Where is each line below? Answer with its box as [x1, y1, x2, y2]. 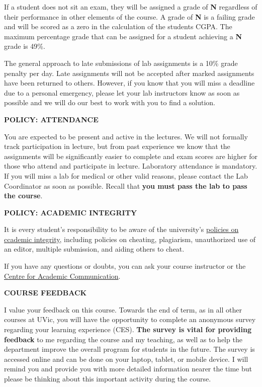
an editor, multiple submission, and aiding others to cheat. [4, 244, 185, 254]
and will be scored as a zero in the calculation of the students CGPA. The [4, 21, 232, 32]
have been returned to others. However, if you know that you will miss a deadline [4, 78, 255, 88]
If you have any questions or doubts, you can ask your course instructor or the [4, 261, 246, 271]
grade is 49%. [4, 41, 45, 51]
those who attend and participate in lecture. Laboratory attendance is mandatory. [4, 161, 257, 171]
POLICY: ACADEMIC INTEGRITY [4, 207, 137, 217]
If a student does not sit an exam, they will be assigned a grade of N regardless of [4, 2, 257, 12]
